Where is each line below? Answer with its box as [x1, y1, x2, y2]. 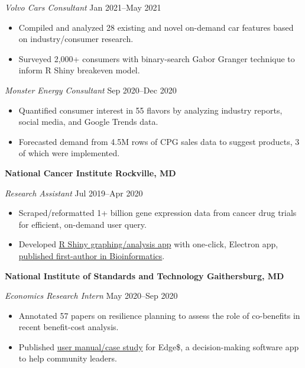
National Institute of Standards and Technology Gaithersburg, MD [5, 269, 284, 282]
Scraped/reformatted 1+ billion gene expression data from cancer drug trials [18, 206, 297, 219]
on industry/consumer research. [18, 33, 134, 45]
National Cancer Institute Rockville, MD [5, 166, 176, 179]
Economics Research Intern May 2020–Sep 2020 [5, 289, 178, 302]
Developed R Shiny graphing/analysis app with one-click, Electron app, [18, 238, 278, 250]
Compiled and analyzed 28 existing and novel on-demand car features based [18, 21, 294, 33]
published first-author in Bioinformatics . [18, 249, 165, 262]
